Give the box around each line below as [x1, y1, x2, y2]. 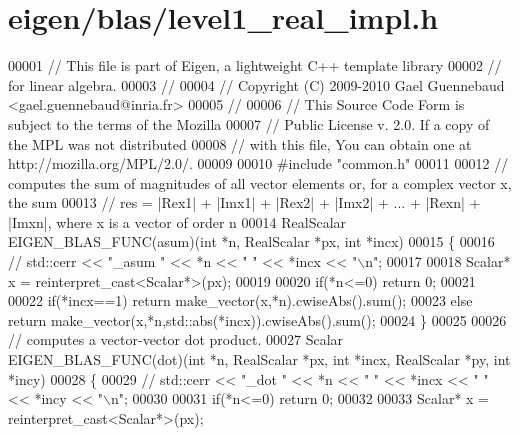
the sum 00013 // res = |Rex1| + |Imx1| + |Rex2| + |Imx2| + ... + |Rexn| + [8, 192, 481, 213]
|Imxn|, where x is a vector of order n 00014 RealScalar [8, 211, 347, 232]
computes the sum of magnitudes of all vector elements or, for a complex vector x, [8, 172, 512, 193]
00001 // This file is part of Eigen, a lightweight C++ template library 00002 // [8, 55, 502, 76]
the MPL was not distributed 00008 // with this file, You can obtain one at [8, 133, 472, 154]
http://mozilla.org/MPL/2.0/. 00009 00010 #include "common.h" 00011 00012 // [8, 153, 509, 174]
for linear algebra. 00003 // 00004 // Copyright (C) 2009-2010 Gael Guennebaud [8, 74, 505, 95]
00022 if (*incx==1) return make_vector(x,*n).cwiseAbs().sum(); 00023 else [8, 290, 473, 311]
